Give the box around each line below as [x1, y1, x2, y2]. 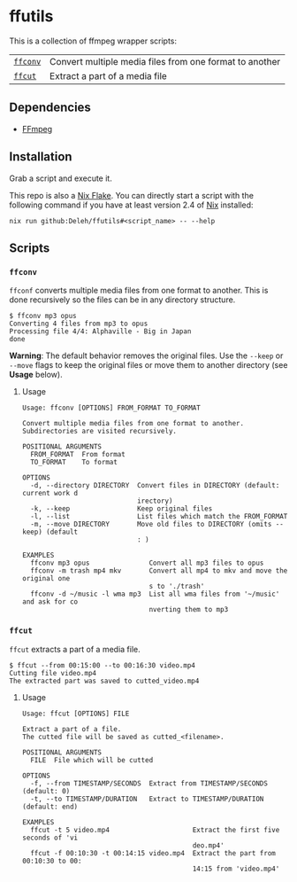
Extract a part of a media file [49, 69, 168, 82]
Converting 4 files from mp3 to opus [9, 319, 148, 329]
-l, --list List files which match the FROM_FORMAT [30, 512, 288, 521]
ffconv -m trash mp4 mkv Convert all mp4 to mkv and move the [30, 566, 288, 575]
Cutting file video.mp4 [9, 668, 97, 677]
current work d [21, 489, 79, 498]
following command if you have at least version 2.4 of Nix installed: [9, 199, 254, 210]
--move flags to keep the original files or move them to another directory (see [9, 360, 288, 371]
